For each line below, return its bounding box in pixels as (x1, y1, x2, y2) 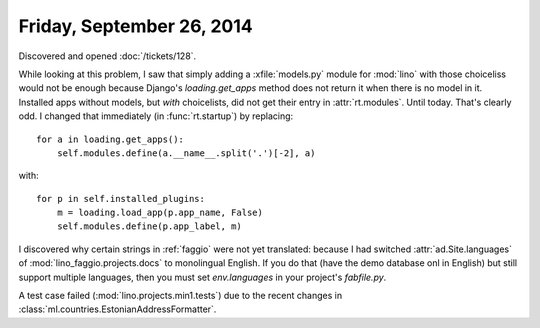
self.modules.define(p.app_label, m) (56, 221, 242, 232)
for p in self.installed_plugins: (36, 193, 205, 204)
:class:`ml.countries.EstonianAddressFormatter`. (18, 303, 217, 315)
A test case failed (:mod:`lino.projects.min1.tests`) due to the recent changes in (18, 290, 343, 302)
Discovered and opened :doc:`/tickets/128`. (18, 50, 197, 62)
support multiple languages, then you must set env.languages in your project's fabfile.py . (18, 271, 387, 283)
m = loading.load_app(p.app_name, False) (56, 207, 264, 219)
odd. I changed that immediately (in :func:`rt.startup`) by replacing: (18, 110, 294, 122)
